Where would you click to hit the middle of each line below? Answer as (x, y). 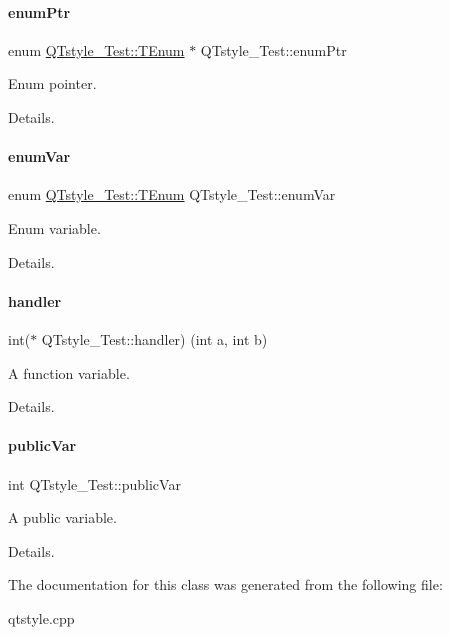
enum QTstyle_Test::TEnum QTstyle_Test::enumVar (172, 194)
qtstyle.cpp (41, 617)
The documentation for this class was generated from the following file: (225, 584)
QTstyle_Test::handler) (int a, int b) (154, 338)
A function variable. (69, 372)
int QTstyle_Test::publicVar (94, 483)
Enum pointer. (52, 83)
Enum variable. (54, 227)
